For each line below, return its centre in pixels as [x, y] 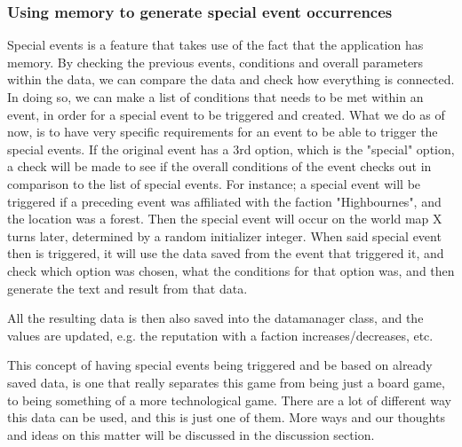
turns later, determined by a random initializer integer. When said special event [224, 235]
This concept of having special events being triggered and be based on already [220, 365]
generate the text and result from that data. [127, 288]
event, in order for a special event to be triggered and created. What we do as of [226, 114]
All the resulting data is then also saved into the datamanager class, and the [215, 318]
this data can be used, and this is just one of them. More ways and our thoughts [226, 417]
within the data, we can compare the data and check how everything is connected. [231, 79]
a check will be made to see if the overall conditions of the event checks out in [219, 166]
